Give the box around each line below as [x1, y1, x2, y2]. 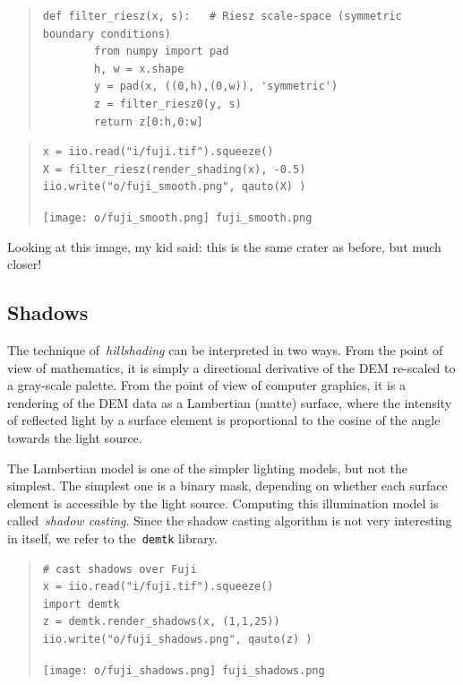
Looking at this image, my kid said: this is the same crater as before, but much [7, 237, 442, 256]
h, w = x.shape [94, 62, 184, 75]
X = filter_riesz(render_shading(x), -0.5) [42, 162, 306, 176]
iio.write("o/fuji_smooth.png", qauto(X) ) [42, 180, 306, 194]
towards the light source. [7, 428, 142, 447]
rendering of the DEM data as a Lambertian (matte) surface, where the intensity [7, 393, 452, 412]
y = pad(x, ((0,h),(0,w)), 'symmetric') [94, 80, 339, 93]
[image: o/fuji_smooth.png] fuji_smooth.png [42, 211, 313, 224]
